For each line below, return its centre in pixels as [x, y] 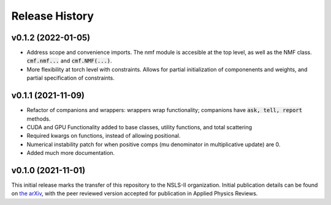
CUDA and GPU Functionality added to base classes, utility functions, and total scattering [139, 127]
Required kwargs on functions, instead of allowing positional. [104, 136]
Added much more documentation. [71, 153]
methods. [39, 119]
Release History [53, 16]
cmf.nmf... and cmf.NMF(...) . [70, 61]
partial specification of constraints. [70, 78]
